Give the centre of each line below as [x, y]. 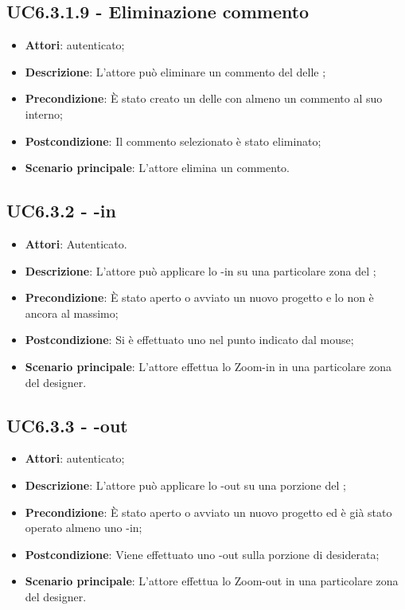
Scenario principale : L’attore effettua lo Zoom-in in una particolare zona [208, 366]
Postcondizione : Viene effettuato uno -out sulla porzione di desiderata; [202, 554]
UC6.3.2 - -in [61, 211]
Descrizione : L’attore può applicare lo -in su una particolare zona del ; [201, 270]
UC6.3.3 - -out [67, 425]
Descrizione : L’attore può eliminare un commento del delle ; [175, 71]
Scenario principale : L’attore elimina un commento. [157, 168]
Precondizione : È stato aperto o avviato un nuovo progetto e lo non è [199, 297]
